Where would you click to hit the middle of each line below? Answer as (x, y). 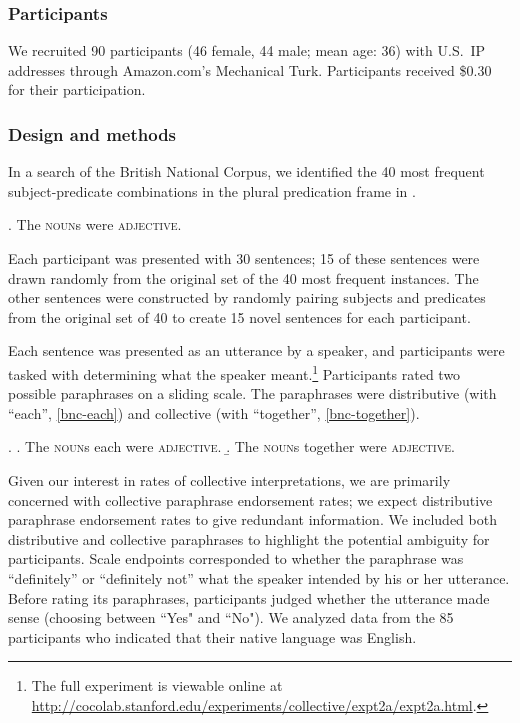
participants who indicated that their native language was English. (212, 636)
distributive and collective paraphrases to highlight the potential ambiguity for (249, 538)
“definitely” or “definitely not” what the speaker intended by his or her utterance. (259, 577)
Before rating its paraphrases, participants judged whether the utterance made (249, 597)
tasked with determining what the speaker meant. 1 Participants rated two (234, 372)
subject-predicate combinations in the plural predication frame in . (212, 190)
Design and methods (92, 133)
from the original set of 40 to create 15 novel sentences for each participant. (239, 316)
